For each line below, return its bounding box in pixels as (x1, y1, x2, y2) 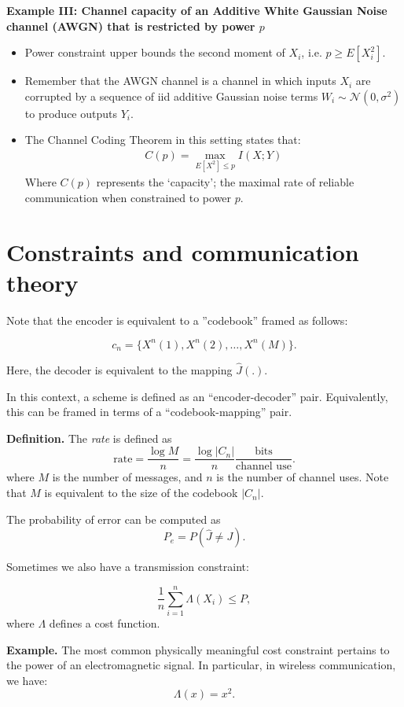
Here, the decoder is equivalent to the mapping (6, 362, 233, 378)
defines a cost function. (49, 614, 160, 631)
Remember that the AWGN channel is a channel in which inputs (24, 72, 336, 89)
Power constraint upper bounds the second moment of (24, 44, 285, 61)
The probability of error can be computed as (6, 510, 221, 527)
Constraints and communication (6, 235, 359, 267)
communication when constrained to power (24, 189, 232, 205)
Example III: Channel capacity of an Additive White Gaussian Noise (6, 2, 387, 18)
